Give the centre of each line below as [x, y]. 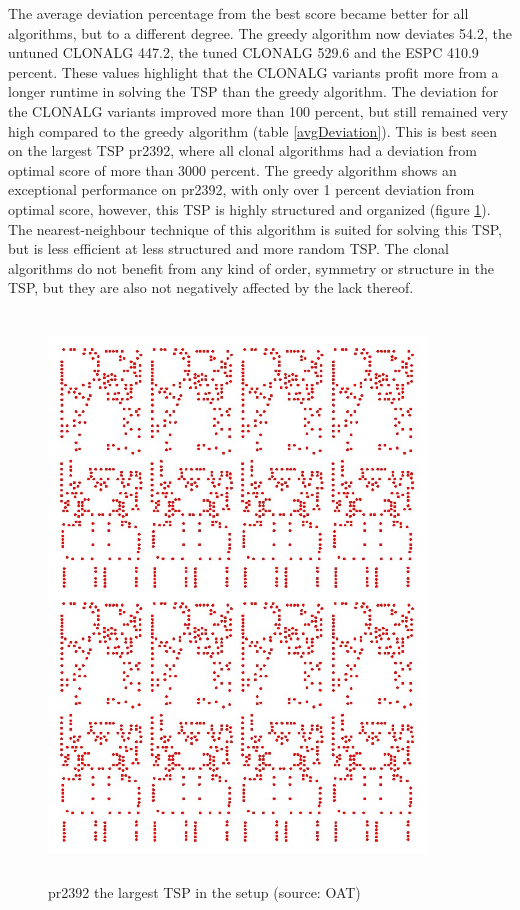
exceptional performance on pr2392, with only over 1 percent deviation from [241, 189]
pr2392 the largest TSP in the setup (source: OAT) [204, 892]
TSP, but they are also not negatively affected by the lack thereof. [211, 287]
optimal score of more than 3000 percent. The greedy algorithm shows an [232, 169]
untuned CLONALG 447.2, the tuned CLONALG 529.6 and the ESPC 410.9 [243, 52]
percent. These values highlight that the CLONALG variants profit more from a [253, 71]
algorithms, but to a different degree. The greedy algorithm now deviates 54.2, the [260, 32]
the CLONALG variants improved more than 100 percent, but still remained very [258, 110]
